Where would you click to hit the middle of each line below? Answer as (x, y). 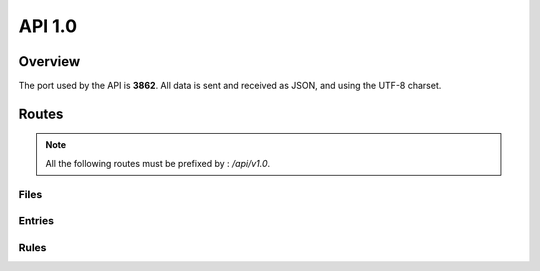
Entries (36, 221)
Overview (49, 61)
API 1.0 (48, 26)
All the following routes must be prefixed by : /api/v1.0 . (158, 163)
